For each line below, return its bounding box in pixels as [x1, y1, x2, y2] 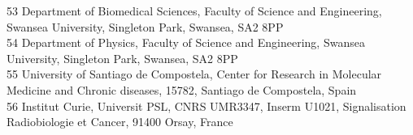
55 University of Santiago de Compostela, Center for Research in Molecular [7, 65, 382, 82]
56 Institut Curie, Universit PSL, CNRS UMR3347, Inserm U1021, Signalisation [7, 97, 406, 114]
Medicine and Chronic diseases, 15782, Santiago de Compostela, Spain [7, 81, 357, 98]
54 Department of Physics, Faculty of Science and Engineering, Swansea [7, 34, 365, 51]
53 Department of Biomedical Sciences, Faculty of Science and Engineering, [7, 2, 382, 19]
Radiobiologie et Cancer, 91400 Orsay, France [7, 113, 233, 130]
